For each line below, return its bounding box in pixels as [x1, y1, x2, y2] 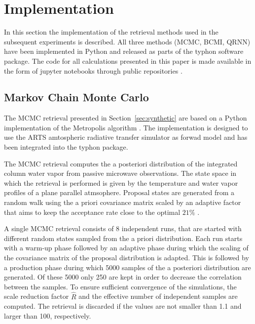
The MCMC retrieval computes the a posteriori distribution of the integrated [4, 158, 238, 168]
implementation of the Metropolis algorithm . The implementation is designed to [4, 122, 248, 132]
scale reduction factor [4, 291, 69, 301]
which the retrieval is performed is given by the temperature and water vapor [4, 177, 238, 188]
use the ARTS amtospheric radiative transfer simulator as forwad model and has [4, 132, 248, 142]
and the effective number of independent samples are [78, 291, 238, 301]
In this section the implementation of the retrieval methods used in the [4, 27, 219, 37]
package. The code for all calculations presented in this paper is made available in [4, 55, 252, 66]
